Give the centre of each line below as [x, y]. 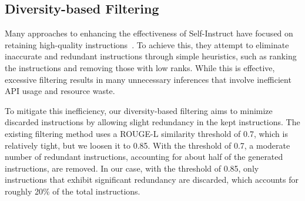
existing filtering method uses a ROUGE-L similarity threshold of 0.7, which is [146, 133]
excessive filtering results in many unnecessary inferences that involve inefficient [148, 79]
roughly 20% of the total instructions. [73, 191]
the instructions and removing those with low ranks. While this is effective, [140, 67]
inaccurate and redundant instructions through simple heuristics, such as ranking [151, 56]
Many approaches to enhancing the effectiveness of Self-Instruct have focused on [149, 33]
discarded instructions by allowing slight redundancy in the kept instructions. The [152, 122]
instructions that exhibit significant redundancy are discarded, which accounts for [152, 180]
